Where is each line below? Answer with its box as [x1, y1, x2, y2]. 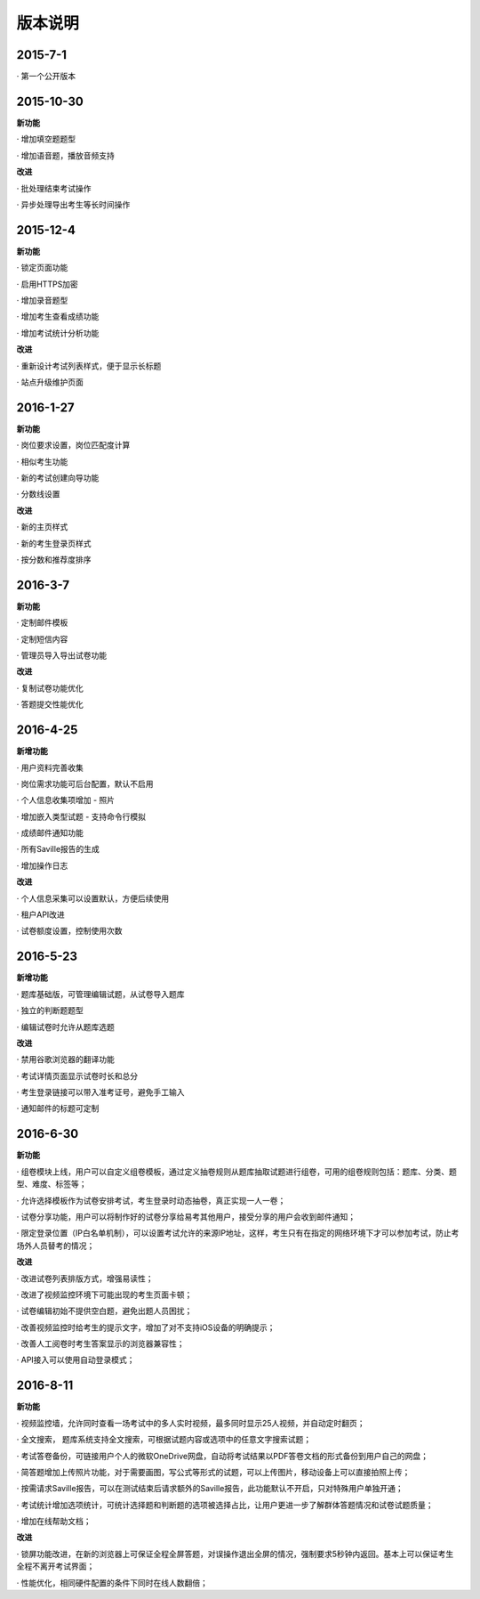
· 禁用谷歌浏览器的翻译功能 [16, 1054, 115, 1065]
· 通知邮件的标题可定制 [16, 1103, 100, 1114]
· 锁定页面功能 [16, 263, 68, 273]
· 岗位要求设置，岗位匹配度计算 [16, 440, 131, 450]
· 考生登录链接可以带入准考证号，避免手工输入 [16, 1087, 185, 1098]
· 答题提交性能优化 [16, 699, 84, 710]
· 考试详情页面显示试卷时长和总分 [16, 1070, 138, 1081]
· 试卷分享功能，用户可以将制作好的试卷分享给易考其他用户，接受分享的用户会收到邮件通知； [16, 1211, 356, 1222]
